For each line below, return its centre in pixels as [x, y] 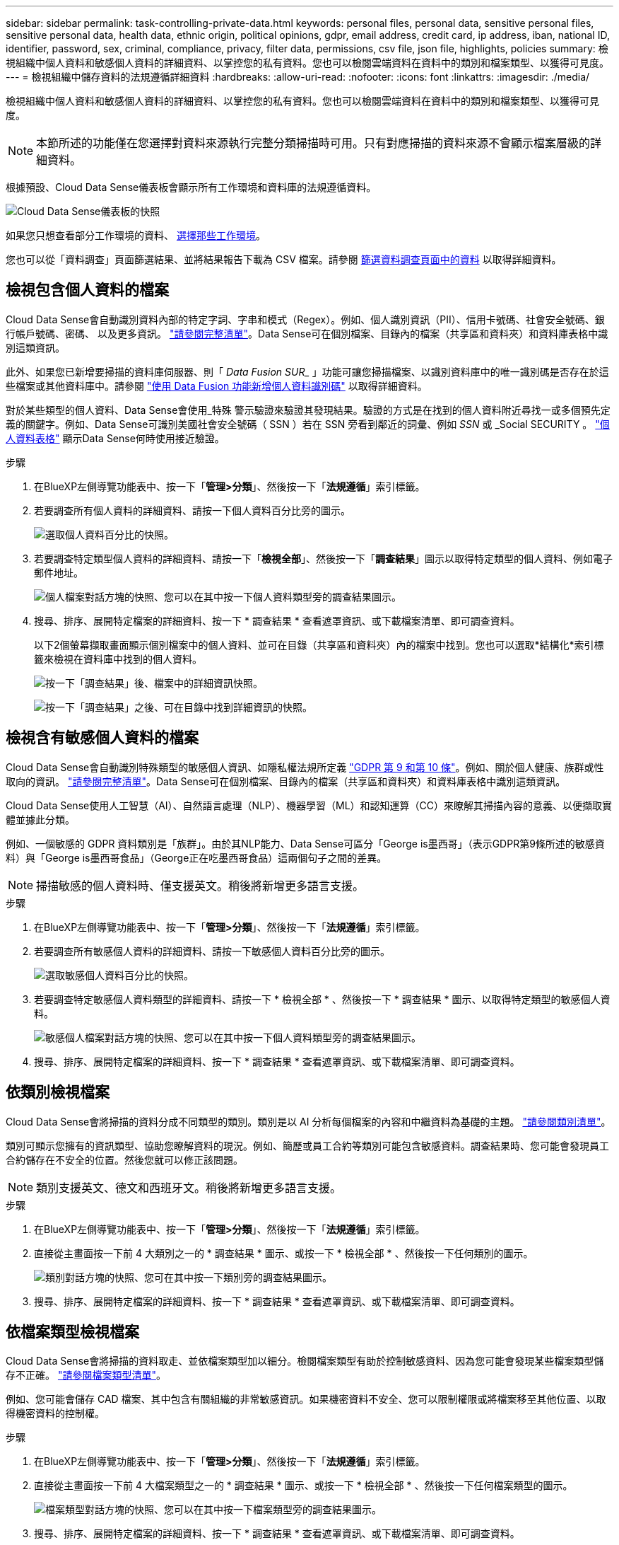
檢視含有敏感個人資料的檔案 [102, 738]
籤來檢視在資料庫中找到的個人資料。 [118, 659]
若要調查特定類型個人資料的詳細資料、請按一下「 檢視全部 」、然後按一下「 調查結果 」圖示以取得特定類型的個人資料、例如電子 [323, 558]
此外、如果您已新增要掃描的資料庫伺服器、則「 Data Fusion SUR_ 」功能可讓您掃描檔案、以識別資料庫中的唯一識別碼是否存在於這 [307, 371]
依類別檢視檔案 [58, 1092]
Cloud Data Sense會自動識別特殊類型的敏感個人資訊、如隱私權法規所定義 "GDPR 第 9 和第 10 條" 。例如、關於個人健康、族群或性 [305, 767]
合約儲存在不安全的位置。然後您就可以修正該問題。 [124, 1159]
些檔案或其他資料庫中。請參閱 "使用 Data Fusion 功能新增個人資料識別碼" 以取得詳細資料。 [217, 386]
